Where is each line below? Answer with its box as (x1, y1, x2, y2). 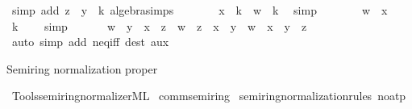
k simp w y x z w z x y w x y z (11, 17, 307, 34)
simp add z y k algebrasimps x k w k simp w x (11, 2, 388, 18)
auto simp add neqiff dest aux (11, 33, 169, 50)
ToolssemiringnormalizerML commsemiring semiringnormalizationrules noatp (11, 87, 406, 104)
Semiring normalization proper (6, 60, 158, 77)
